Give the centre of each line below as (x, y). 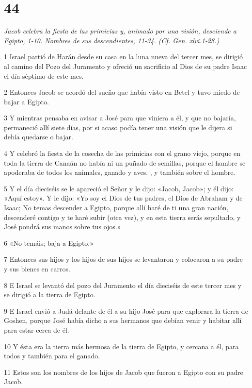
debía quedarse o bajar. (39, 137)
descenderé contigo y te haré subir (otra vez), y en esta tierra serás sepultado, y (122, 217)
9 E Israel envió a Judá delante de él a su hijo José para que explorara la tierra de (126, 311)
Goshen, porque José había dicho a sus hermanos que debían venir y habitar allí (123, 320)
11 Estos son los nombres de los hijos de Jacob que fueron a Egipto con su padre (124, 372)
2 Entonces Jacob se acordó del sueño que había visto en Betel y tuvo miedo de (122, 92)
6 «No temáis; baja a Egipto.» (49, 243)
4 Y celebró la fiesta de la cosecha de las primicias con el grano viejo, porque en (122, 153)
